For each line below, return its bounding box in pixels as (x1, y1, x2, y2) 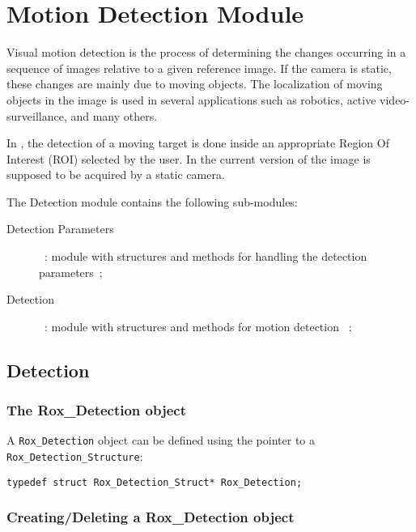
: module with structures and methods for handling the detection (44, 248, 367, 265)
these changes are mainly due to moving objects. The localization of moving (6, 75, 383, 92)
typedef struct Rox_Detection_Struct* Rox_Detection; (6, 476, 303, 488)
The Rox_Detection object (6, 400, 186, 420)
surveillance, (6, 107, 67, 124)
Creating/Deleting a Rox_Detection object (6, 507, 295, 527)
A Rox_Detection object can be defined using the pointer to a (6, 432, 315, 449)
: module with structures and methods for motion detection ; (44, 317, 352, 334)
